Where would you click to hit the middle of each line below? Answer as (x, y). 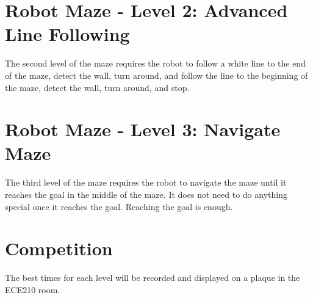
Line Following (67, 34)
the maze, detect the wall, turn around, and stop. (97, 87)
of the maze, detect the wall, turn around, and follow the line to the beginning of (156, 75)
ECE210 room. (33, 289)
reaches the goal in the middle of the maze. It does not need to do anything (146, 194)
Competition (59, 248)
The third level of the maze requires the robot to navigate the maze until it (146, 182)
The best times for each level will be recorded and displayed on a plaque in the (153, 278)
